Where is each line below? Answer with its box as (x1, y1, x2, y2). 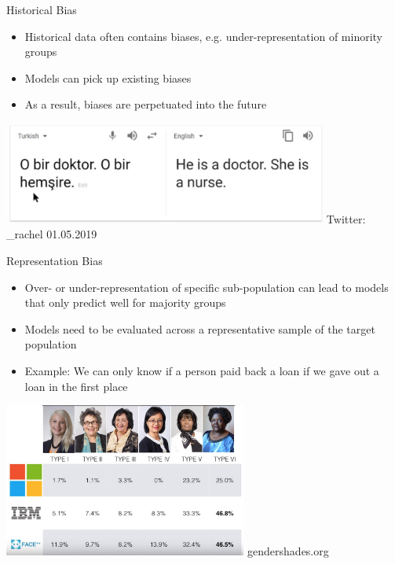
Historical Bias (6, 2, 77, 17)
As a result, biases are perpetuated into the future (24, 96, 267, 112)
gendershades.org (247, 542, 329, 558)
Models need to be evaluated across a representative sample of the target (24, 320, 375, 337)
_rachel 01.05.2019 (6, 226, 97, 242)
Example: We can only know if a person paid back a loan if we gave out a (24, 362, 379, 378)
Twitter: (326, 210, 366, 227)
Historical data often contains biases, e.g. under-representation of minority (24, 28, 383, 44)
